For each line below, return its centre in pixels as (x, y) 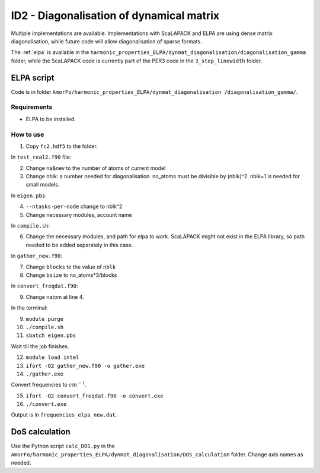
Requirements (32, 107)
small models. (43, 185)
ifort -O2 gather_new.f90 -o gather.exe (85, 366)
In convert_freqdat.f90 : (44, 286)
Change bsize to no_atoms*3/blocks (71, 275)
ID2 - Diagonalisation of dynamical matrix (115, 15)
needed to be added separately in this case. (79, 245)
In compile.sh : (31, 226)
